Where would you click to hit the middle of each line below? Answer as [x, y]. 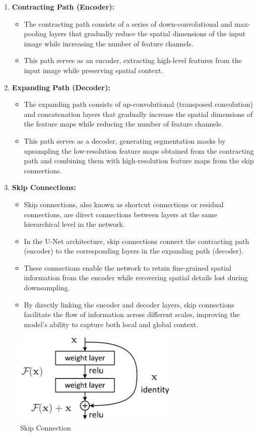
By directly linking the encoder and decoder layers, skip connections [129, 304]
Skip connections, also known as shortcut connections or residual [124, 204]
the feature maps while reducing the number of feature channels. [123, 124]
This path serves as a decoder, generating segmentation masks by [125, 140]
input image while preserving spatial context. [93, 70]
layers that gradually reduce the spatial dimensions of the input [147, 34]
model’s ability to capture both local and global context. [111, 324]
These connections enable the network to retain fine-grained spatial [127, 267]
